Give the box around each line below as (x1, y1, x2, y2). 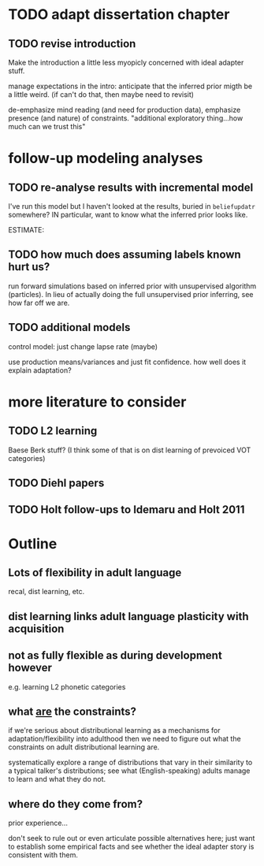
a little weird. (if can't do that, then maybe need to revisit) (8, 90, 195, 99)
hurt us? (8, 260, 50, 273)
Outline (8, 534, 58, 552)
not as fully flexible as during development (8, 649, 222, 663)
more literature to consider (8, 392, 187, 411)
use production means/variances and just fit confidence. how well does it (8, 357, 247, 366)
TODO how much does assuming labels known (8, 248, 242, 262)
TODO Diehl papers (8, 477, 105, 490)
